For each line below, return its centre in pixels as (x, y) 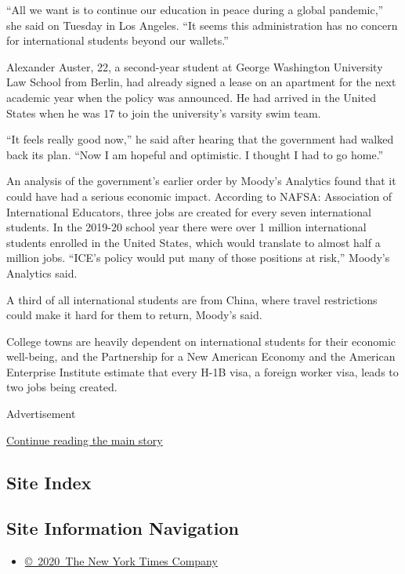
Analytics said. (42, 272)
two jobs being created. (62, 387)
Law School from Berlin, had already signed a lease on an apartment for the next (201, 82)
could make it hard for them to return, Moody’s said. (134, 315)
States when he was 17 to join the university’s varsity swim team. (164, 113)
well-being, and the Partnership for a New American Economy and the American (201, 356)
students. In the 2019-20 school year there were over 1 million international (186, 227)
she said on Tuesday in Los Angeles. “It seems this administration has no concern (202, 25)
